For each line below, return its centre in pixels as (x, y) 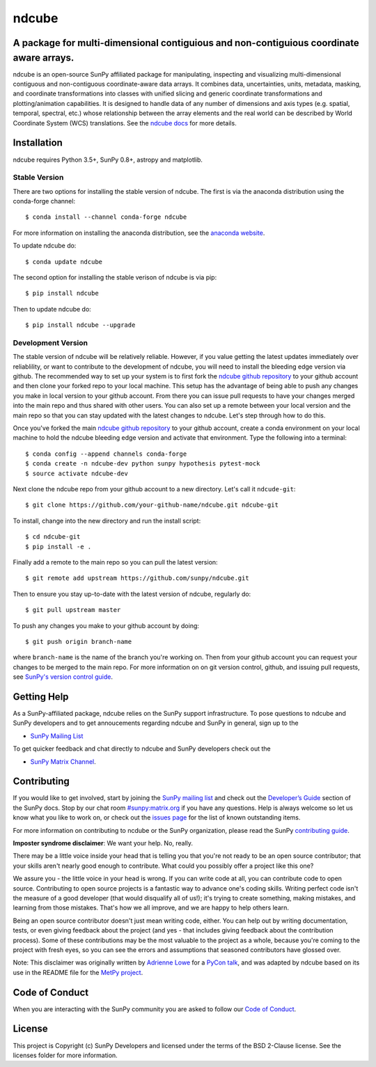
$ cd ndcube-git (53, 537)
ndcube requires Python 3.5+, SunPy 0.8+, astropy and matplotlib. (108, 160)
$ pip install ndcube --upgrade (80, 325)
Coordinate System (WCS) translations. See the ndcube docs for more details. (125, 123)
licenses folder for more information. (65, 1055)
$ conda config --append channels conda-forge (106, 454)
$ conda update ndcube (64, 262)
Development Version (50, 343)
